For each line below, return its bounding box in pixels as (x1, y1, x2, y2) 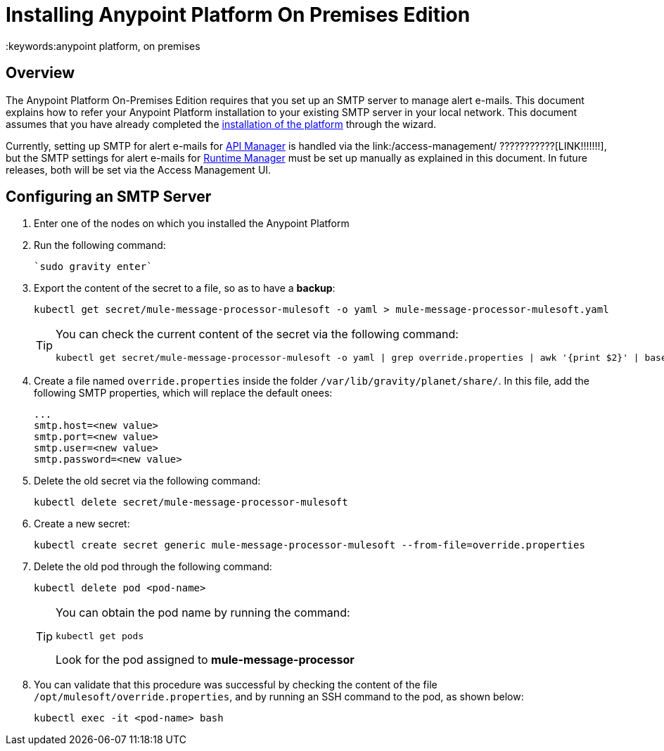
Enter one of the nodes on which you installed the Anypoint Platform (34, 217, 350, 230)
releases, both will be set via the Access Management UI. (6, 163, 272, 176)
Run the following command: (34, 239, 166, 252)
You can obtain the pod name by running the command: (56, 605, 350, 620)
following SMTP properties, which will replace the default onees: (34, 387, 333, 399)
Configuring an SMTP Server (6, 188, 212, 206)
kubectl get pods (56, 631, 144, 642)
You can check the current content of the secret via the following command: (56, 327, 459, 342)
